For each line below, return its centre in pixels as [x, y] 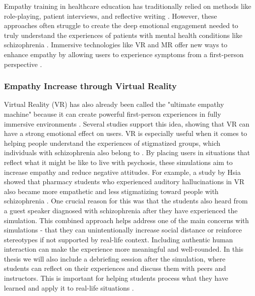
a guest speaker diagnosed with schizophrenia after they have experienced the [121, 210]
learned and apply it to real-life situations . [69, 287]
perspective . [23, 64]
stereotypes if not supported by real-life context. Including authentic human [119, 239]
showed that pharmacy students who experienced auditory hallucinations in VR [124, 181]
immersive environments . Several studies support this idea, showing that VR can [127, 123]
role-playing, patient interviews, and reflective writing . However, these [111, 16]
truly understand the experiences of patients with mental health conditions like [123, 35]
